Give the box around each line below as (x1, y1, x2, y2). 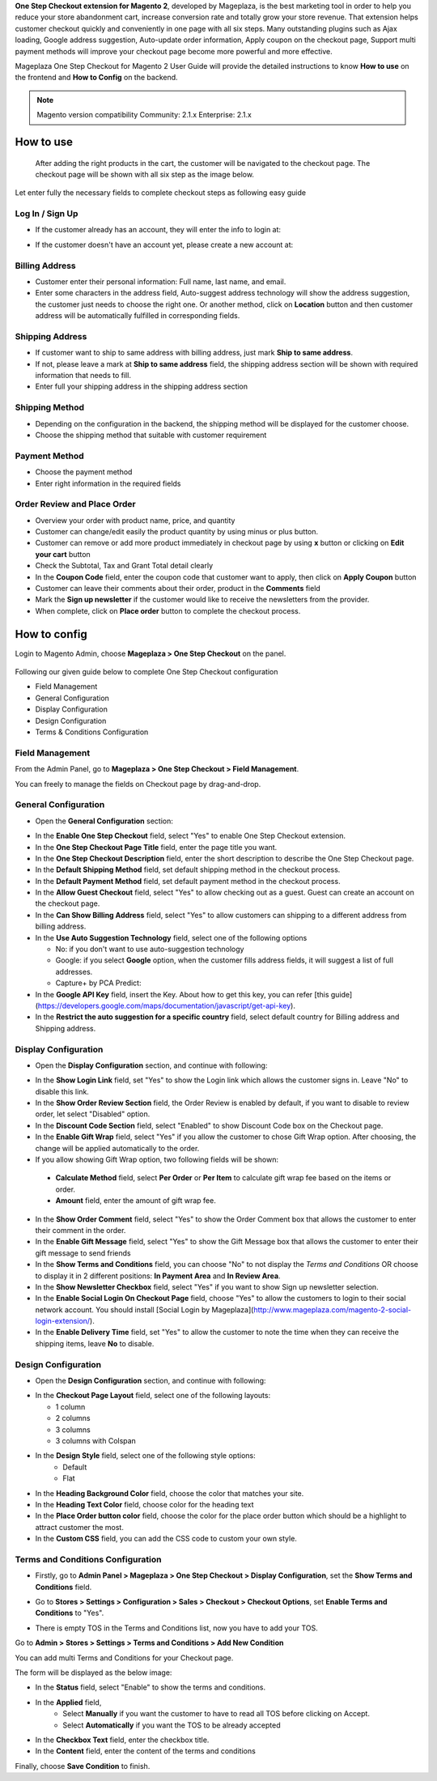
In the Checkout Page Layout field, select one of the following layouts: (35, 1391, 271, 1401)
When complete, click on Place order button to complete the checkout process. (35, 606, 301, 615)
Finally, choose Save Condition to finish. (15, 1761, 151, 1770)
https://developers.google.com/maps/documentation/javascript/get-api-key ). (37, 1001, 295, 1010)
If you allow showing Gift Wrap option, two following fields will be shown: (35, 1154, 279, 1165)
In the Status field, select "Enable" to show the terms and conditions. (35, 1682, 266, 1692)
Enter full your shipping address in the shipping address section (35, 381, 248, 392)
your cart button (35, 549, 91, 559)
